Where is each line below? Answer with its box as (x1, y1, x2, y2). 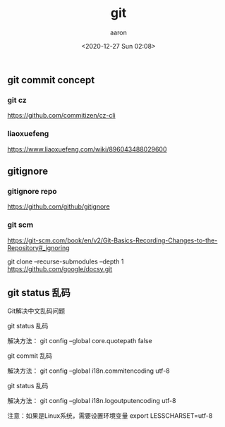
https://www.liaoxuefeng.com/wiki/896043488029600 (7, 144, 167, 153)
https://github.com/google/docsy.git (7, 264, 113, 273)
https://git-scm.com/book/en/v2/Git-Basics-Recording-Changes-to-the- (7, 236, 218, 245)
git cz (7, 95, 27, 105)
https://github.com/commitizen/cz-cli (7, 111, 116, 120)
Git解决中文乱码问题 (7, 307, 66, 315)
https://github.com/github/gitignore (7, 202, 111, 211)
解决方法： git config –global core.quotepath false (7, 337, 153, 345)
